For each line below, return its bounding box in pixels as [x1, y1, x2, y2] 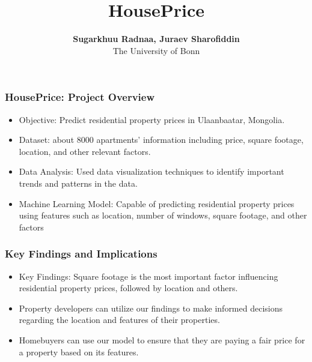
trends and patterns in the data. [19, 176, 138, 189]
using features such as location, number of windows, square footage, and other [19, 209, 307, 222]
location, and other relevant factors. [19, 145, 151, 157]
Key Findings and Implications [5, 246, 158, 261]
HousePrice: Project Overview [5, 89, 155, 104]
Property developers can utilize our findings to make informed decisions [19, 301, 283, 314]
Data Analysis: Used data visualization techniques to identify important [19, 165, 284, 178]
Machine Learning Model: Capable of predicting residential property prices [19, 197, 295, 210]
